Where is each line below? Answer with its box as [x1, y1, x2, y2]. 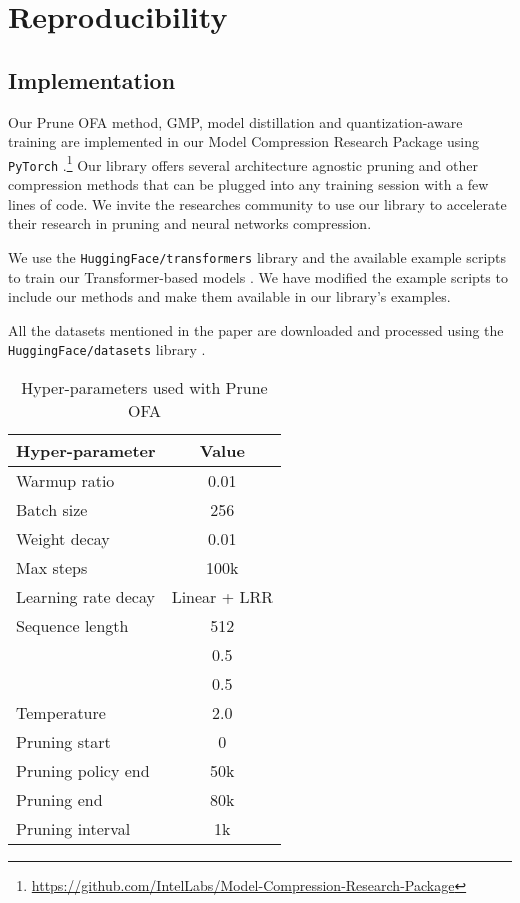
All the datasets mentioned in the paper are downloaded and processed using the [8, 319, 504, 340]
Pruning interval [16, 816, 131, 840]
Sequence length [16, 613, 129, 637]
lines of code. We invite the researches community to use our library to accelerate [8, 193, 507, 214]
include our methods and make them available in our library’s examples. [8, 286, 451, 307]
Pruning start [16, 729, 111, 753]
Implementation [8, 64, 176, 95]
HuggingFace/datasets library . [8, 339, 206, 360]
